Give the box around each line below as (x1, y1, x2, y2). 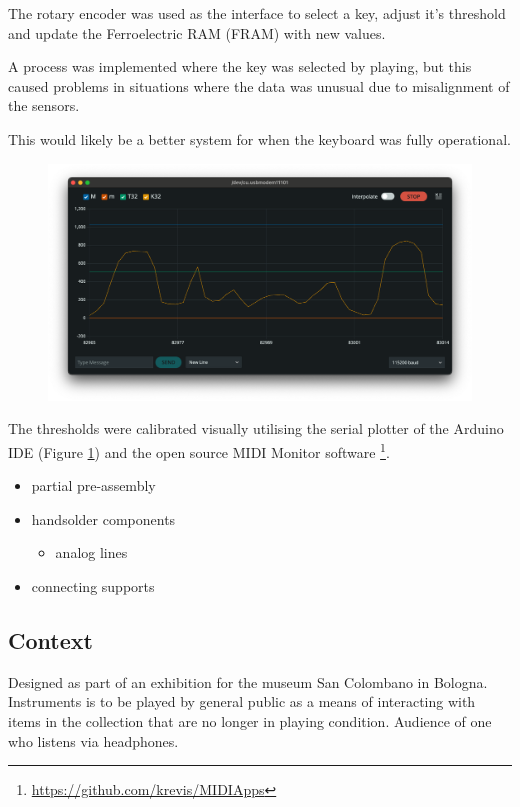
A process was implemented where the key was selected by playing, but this (8, 56, 472, 77)
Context (8, 625, 93, 656)
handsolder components (31, 508, 176, 529)
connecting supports (31, 576, 155, 597)
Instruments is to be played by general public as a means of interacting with (8, 691, 476, 712)
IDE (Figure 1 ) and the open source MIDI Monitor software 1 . (8, 439, 390, 462)
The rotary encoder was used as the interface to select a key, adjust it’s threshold (8, 3, 506, 23)
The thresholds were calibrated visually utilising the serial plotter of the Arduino (8, 418, 504, 439)
